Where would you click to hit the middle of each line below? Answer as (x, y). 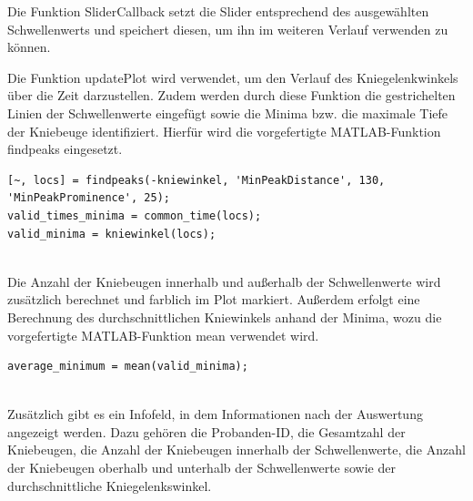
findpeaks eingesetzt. (65, 149)
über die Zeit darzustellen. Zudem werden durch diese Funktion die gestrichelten (231, 95)
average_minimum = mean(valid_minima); (128, 367)
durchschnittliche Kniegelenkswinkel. (110, 485)
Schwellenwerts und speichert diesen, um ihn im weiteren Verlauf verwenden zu (228, 29)
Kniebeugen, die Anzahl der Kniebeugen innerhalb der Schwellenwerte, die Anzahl (236, 450)
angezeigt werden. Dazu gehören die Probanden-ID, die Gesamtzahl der (206, 431)
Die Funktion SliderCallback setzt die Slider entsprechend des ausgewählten (218, 11)
